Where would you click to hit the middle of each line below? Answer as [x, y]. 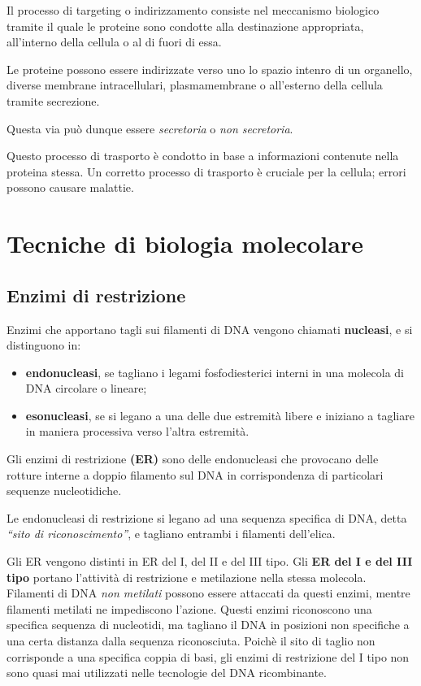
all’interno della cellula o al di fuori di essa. [114, 42]
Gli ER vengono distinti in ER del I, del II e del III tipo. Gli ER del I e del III [210, 561]
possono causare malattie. [70, 187]
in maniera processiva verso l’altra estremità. [137, 431]
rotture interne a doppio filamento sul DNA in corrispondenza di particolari [195, 474]
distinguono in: [44, 345]
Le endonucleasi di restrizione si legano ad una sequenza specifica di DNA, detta [207, 517]
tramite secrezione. [53, 100]
